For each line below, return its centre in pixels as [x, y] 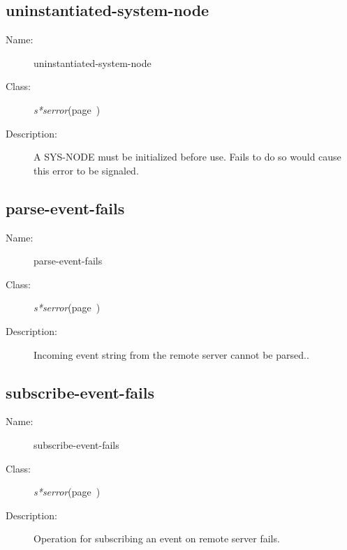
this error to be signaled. [86, 170]
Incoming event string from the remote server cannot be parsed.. [171, 354]
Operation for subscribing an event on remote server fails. [157, 538]
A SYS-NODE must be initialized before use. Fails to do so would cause [187, 157]
